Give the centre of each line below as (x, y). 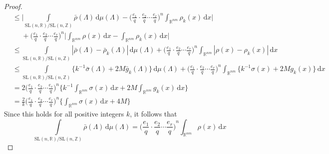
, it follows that (154, 113)
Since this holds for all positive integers (64, 113)
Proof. (13, 6)
